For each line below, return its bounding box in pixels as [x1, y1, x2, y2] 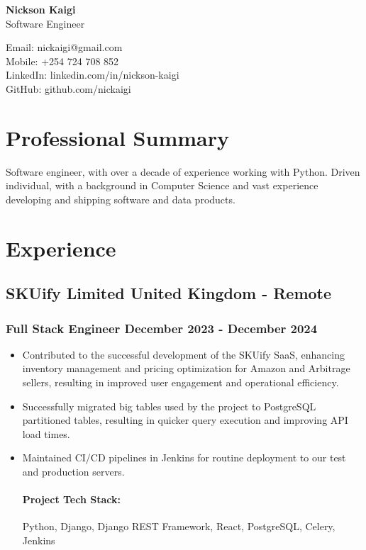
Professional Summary [6, 123, 229, 152]
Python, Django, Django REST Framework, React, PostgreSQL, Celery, [22, 519, 335, 534]
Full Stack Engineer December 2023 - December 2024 [6, 319, 318, 337]
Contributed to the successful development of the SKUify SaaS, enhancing [22, 347, 345, 361]
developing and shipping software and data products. [6, 191, 235, 206]
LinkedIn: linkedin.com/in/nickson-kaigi [6, 67, 179, 82]
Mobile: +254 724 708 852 [6, 53, 119, 68]
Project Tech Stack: [22, 492, 121, 507]
